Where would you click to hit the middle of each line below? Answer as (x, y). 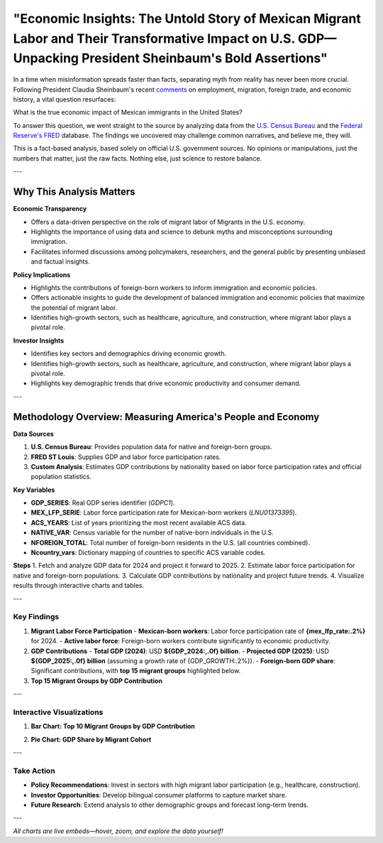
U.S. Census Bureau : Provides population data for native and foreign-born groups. (151, 447)
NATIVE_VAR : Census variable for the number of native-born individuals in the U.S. (152, 532)
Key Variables (34, 490)
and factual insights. (60, 262)
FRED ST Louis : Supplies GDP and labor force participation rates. (126, 457)
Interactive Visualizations (58, 712)
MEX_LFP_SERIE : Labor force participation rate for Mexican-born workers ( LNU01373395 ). (164, 512)
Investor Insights (39, 340)
